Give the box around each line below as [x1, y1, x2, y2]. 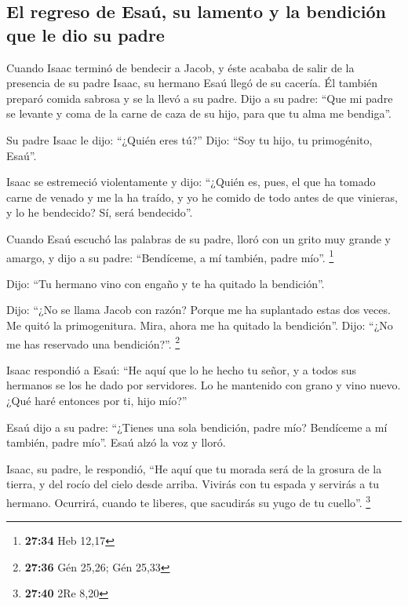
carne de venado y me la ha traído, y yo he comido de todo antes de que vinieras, [6, 188, 398, 205]
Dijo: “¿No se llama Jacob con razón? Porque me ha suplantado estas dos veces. [6, 301, 391, 318]
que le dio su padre [6, 22, 165, 46]
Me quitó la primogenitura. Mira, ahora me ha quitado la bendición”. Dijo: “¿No [6, 316, 393, 333]
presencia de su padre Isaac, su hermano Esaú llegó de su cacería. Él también [6, 75, 378, 91]
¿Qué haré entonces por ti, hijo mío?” [6, 392, 188, 408]
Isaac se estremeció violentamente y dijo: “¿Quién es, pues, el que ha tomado [6, 173, 376, 190]
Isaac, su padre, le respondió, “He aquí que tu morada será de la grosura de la [6, 460, 382, 476]
